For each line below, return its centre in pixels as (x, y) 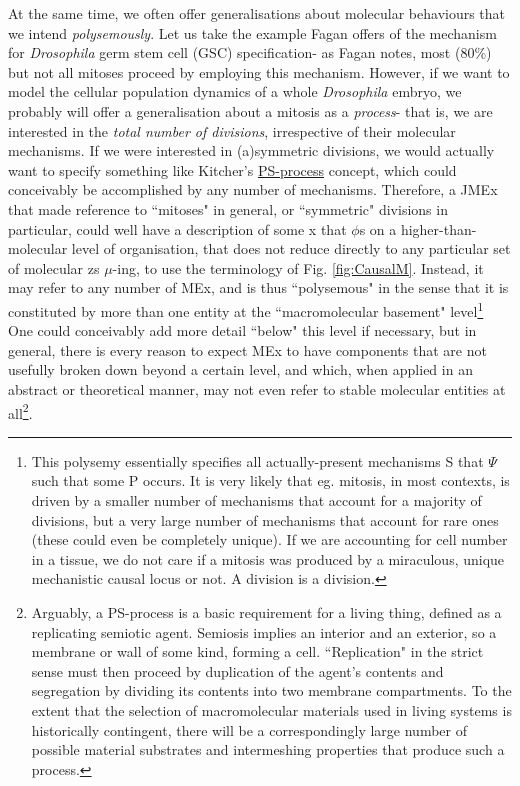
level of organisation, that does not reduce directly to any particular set (291, 248)
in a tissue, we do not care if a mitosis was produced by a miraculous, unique (268, 558)
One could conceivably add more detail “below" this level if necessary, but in (242, 330)
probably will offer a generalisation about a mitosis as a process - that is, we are (250, 110)
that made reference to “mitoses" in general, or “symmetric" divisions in (228, 208)
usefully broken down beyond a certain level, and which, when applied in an (240, 369)
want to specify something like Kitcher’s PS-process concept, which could (232, 169)
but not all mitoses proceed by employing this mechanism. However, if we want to (259, 71)
